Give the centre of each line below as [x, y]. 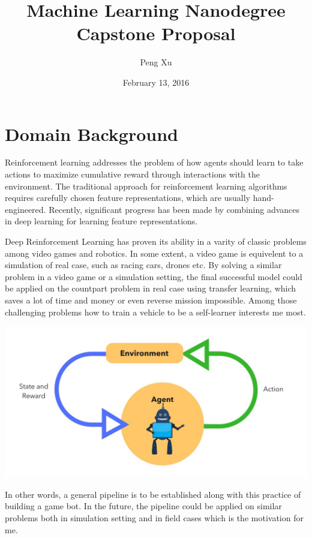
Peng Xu [156, 62]
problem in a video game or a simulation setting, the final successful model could [154, 276]
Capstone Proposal [156, 33]
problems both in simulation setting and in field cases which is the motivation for [154, 517]
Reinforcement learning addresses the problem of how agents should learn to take [154, 162]
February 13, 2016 [156, 82]
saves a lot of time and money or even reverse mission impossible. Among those [151, 300]
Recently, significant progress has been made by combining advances [174, 209]
